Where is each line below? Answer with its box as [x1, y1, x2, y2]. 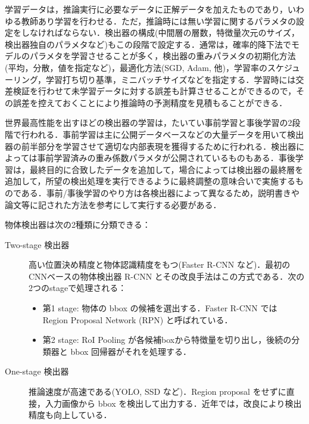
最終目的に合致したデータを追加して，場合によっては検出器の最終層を [29, 163, 304, 175]
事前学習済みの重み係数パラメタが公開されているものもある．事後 [37, 151, 295, 164]
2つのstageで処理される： [29, 281, 127, 294]
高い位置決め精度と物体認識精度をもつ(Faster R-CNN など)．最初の [29, 258, 291, 271]
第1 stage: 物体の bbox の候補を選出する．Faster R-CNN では [42, 302, 277, 314]
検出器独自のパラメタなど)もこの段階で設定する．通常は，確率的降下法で [5, 38, 292, 50]
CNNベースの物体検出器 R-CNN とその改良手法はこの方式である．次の [29, 270, 305, 282]
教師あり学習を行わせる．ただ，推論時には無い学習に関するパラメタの [21, 14, 296, 27]
